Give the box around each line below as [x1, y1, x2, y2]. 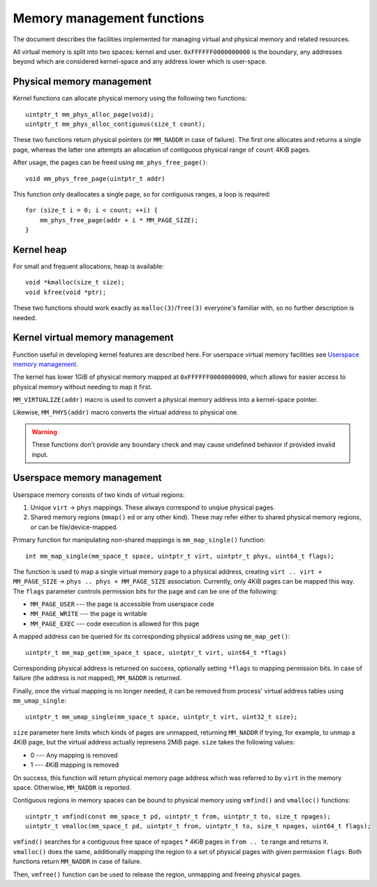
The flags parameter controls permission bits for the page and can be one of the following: [13, 587, 279, 596]
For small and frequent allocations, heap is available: [13, 262, 164, 271]
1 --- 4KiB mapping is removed [30, 760, 119, 769]
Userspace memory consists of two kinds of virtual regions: [13, 490, 185, 499]
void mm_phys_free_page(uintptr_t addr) [25, 175, 165, 182]
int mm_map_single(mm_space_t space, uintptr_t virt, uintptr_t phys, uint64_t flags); [25, 552, 335, 560]
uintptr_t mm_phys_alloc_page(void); [25, 110, 155, 118]
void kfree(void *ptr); [25, 288, 107, 296]
